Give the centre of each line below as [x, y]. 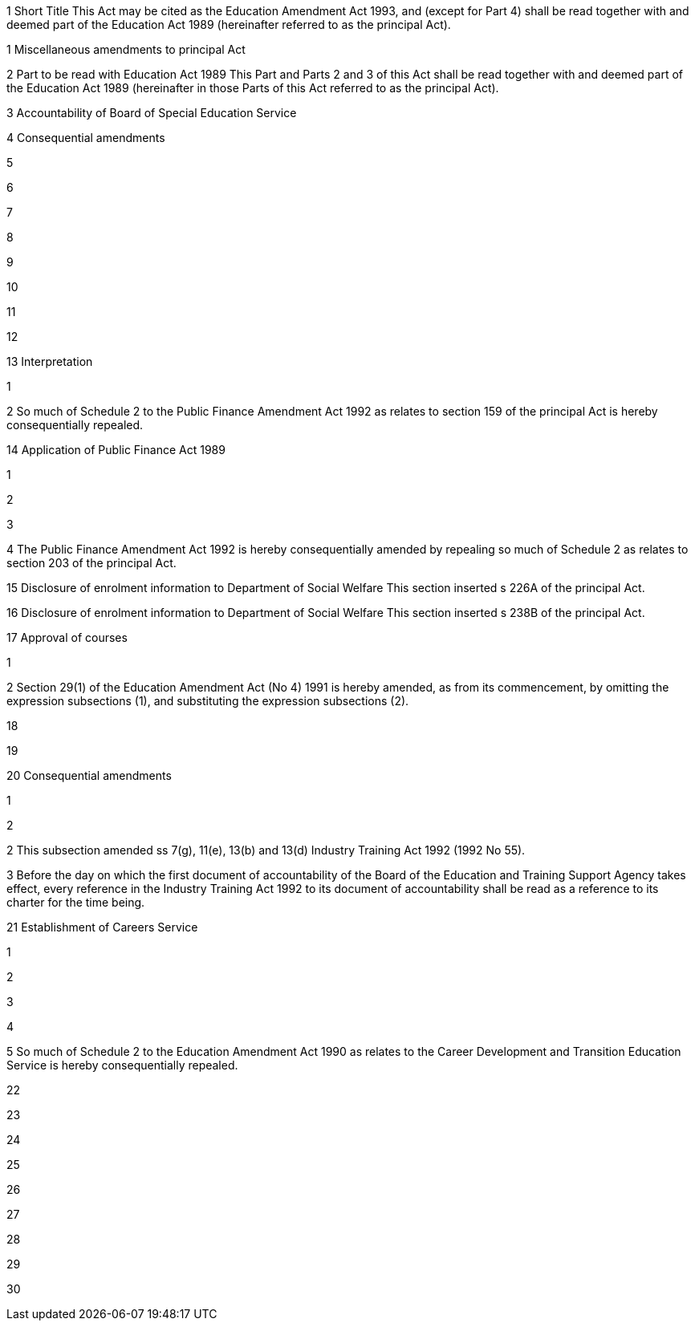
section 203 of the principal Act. [91, 563]
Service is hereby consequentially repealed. [122, 1065]
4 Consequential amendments [86, 138]
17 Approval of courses [67, 637]
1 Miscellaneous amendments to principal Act [126, 49]
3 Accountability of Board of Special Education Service [152, 113]
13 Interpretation [50, 361]
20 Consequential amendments [89, 775]
